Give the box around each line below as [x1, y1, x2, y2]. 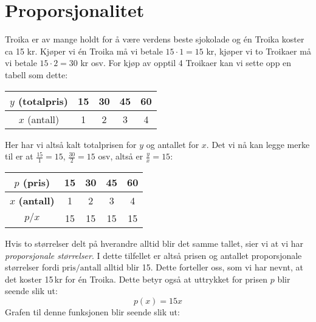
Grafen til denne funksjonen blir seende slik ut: [5, 305, 180, 318]
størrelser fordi [5, 261, 60, 273]
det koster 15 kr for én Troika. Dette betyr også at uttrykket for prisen [5, 272, 268, 285]
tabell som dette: [5, 68, 68, 81]
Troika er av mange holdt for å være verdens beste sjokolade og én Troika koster [5, 33, 304, 45]
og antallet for [146, 138, 199, 150]
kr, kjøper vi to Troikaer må [206, 44, 311, 57]
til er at [5, 150, 33, 163]
